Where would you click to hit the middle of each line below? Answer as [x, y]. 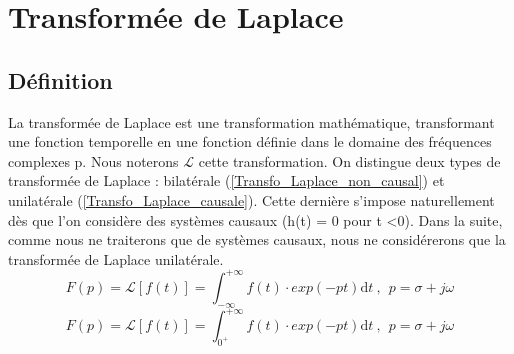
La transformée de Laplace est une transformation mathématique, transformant [251, 121]
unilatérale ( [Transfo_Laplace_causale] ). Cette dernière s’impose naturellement [251, 199]
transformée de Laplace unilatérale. [116, 258]
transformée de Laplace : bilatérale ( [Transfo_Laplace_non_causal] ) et [226, 180]
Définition [60, 79]
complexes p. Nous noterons [93, 160]
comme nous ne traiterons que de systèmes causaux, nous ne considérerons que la [257, 239]
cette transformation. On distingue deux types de [349, 160]
